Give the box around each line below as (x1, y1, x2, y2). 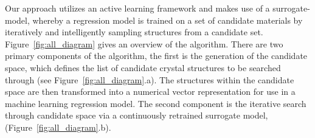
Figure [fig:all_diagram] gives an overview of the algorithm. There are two (5, 37, 283, 50)
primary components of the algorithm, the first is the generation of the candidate (5, 49, 308, 62)
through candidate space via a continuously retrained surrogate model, (5, 109, 268, 122)
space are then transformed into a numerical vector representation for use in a (5, 85, 296, 98)
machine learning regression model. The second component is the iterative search (5, 97, 306, 109)
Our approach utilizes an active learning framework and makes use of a (5, 2, 270, 14)
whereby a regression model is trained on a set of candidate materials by (32, 13, 303, 26)
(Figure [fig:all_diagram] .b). (5, 120, 111, 133)
